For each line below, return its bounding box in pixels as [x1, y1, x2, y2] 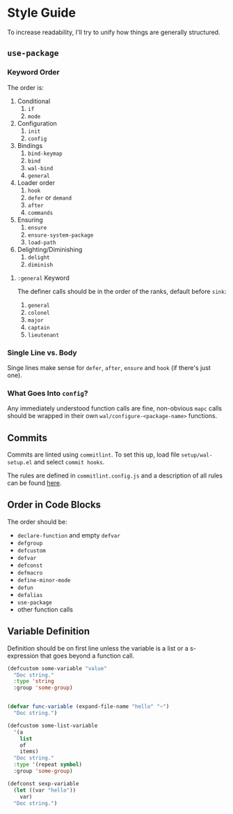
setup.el [7, 459, 33, 466]
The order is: [7, 83, 44, 91]
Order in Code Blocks [7, 499, 102, 511]
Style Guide [7, 5, 77, 21]
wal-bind [27, 165, 54, 172]
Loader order [17, 178, 56, 186]
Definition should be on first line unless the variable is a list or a [7, 644, 189, 652]
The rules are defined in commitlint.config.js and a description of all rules [7, 471, 223, 480]
